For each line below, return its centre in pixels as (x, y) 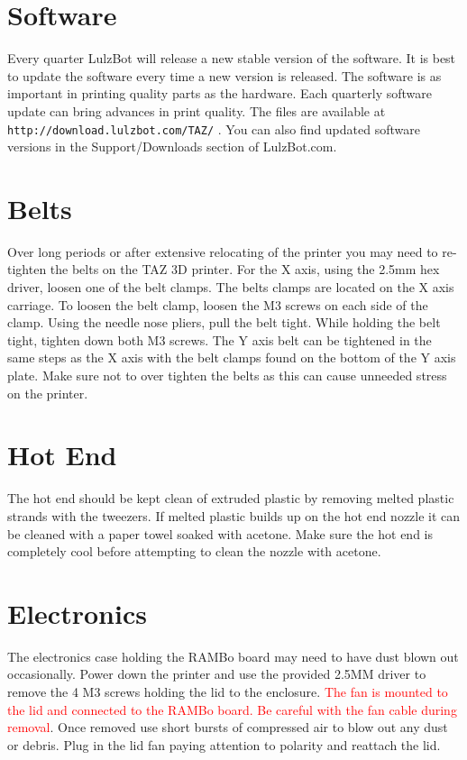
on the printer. (48, 393)
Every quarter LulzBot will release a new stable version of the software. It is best (232, 58)
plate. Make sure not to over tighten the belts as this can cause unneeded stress (227, 375)
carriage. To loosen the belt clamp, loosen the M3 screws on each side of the (218, 304)
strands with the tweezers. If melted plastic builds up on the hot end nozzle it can (234, 515)
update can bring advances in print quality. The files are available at (197, 110)
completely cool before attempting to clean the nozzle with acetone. (194, 551)
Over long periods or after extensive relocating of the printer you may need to (223, 251)
